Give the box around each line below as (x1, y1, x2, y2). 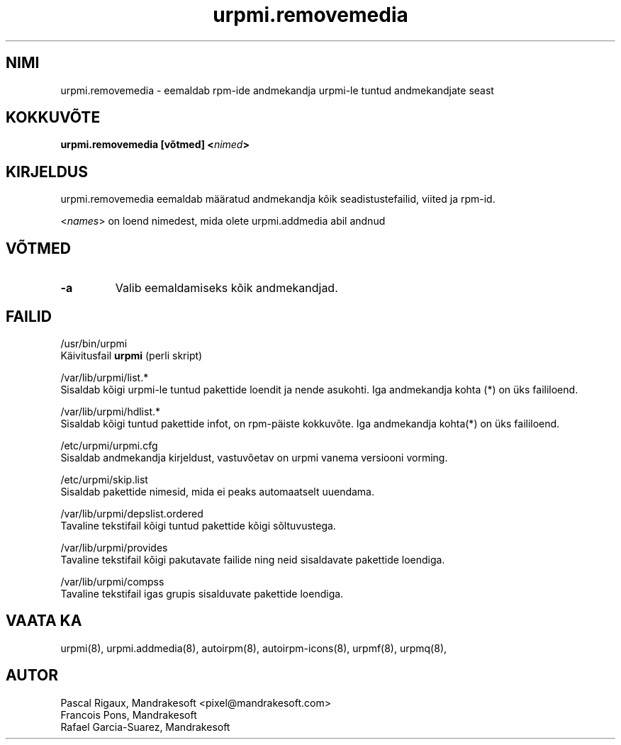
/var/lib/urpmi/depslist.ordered (60, 507, 203, 520)
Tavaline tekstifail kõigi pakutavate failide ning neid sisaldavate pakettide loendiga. (60, 553, 445, 566)
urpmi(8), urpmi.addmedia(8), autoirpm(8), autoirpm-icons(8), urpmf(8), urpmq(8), (60, 642, 447, 654)
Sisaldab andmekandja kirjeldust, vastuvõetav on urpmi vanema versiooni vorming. (60, 451, 448, 464)
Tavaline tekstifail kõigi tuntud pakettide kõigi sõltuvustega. (60, 519, 336, 532)
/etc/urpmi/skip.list (60, 473, 148, 486)
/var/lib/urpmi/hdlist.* (60, 405, 161, 418)
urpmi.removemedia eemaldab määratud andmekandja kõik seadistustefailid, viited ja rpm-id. (60, 193, 496, 206)
